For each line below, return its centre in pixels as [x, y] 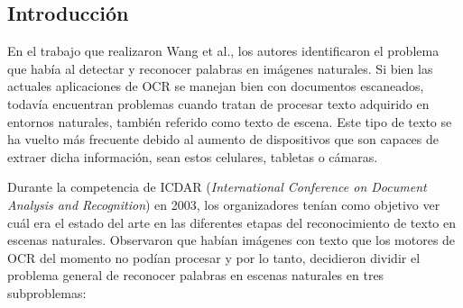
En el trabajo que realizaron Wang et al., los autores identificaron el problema [223, 51]
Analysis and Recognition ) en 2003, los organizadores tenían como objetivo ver [224, 204]
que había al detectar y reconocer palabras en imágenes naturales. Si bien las [220, 68]
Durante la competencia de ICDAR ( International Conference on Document [217, 187]
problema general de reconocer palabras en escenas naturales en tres [196, 275]
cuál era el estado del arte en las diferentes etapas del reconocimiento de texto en [231, 222]
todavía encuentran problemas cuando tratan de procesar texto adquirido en [218, 103]
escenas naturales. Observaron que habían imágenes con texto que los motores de [231, 240]
